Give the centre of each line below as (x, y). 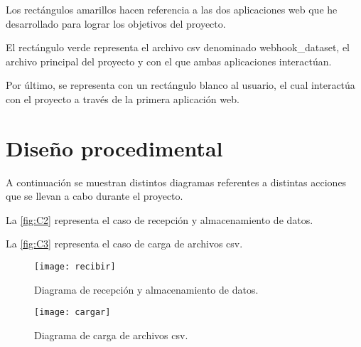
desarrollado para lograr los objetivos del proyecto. (116, 23)
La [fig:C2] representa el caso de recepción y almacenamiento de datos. (160, 219)
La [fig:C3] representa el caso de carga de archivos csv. (124, 244)
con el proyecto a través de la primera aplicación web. (123, 98)
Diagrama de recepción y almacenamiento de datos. (146, 289)
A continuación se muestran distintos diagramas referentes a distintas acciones (176, 182)
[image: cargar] (72, 313)
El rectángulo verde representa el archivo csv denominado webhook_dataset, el (178, 47)
